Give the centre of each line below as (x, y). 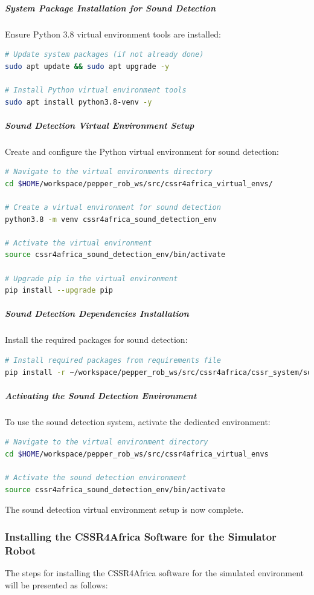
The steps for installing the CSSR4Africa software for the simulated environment (155, 573)
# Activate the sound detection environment (96, 478)
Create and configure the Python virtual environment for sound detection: (142, 151)
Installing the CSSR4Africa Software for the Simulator (141, 536)
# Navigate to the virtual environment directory (107, 442)
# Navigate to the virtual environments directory (109, 172)
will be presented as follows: (56, 584)
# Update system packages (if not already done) (104, 55)
